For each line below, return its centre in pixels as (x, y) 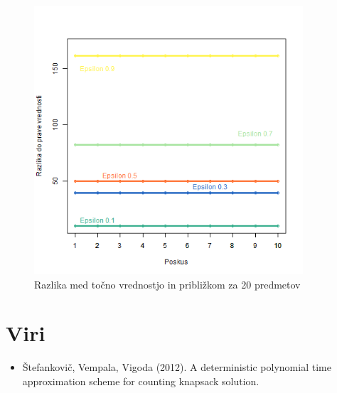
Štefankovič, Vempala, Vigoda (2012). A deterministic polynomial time (177, 367)
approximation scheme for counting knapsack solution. (141, 381)
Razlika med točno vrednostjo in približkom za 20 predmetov (167, 284)
